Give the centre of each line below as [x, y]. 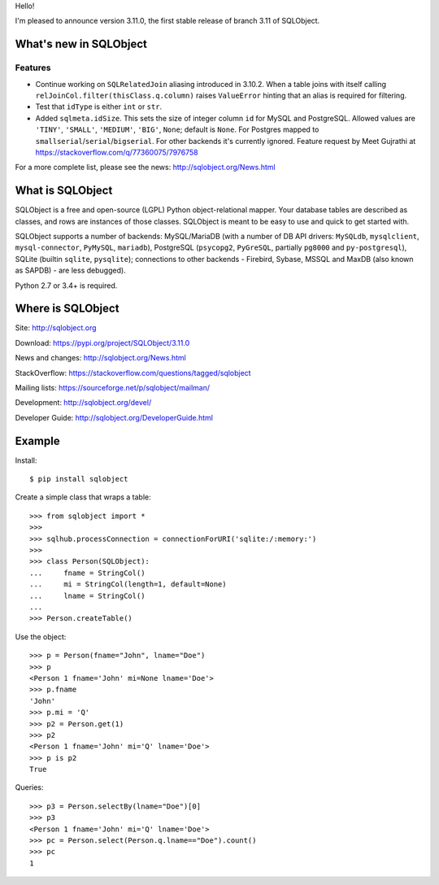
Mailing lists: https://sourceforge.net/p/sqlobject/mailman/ [113, 388]
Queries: [29, 787]
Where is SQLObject [67, 309]
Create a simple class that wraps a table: [83, 497]
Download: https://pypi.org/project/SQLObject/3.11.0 [102, 342]
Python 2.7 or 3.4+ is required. [66, 286]
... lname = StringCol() [87, 595]
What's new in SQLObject [81, 44]
